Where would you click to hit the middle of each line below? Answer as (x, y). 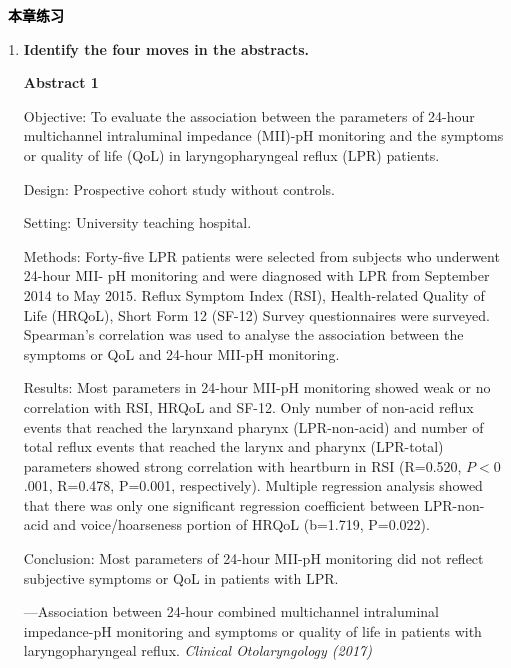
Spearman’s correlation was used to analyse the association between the (243, 334)
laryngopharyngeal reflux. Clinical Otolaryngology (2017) (197, 650)
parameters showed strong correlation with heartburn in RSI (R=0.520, (242, 465)
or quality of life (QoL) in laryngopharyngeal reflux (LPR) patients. (231, 154)
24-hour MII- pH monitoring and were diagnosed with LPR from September (256, 275)
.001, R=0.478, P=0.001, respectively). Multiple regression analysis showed (253, 485)
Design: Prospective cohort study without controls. (179, 188)
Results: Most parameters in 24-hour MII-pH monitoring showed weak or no (257, 387)
